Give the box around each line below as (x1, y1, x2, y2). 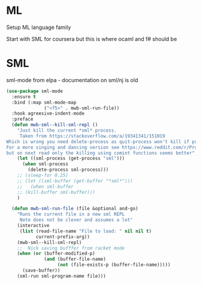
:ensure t (11, 94, 36, 100)
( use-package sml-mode (6, 88, 63, 94)
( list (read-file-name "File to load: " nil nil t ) (19, 228, 152, 234)
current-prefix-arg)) (35, 234, 90, 240)
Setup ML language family (6, 24, 71, 31)
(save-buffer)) (22, 267, 61, 274)
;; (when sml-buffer (17, 184, 74, 190)
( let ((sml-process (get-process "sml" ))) (17, 155, 125, 162)
